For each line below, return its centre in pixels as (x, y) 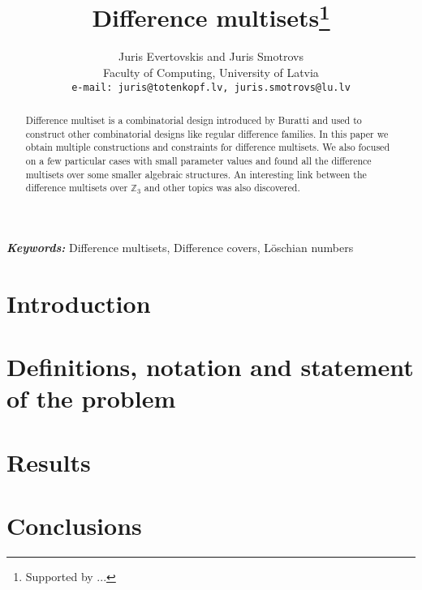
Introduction (79, 303)
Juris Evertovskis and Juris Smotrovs (211, 56)
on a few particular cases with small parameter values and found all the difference (198, 161)
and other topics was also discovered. (222, 188)
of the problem (91, 398)
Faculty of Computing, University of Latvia (211, 73)
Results (49, 462)
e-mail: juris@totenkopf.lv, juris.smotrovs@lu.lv (211, 87)
